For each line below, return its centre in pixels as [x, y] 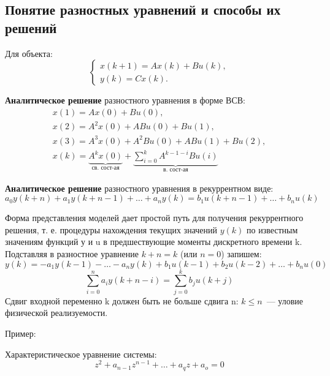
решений [31, 27]
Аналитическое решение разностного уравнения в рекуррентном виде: [139, 188]
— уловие [285, 300]
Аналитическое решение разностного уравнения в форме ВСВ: [125, 100]
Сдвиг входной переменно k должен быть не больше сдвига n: [122, 300]
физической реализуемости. [56, 313]
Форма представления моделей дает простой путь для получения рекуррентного [154, 218]
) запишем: [241, 254]
